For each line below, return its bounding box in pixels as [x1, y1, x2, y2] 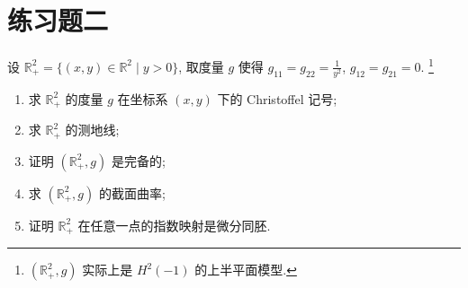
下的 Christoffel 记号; [217, 89, 337, 108]
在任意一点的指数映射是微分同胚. [77, 215, 271, 234]
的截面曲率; [98, 183, 166, 202]
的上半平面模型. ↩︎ [194, 260, 297, 279]
